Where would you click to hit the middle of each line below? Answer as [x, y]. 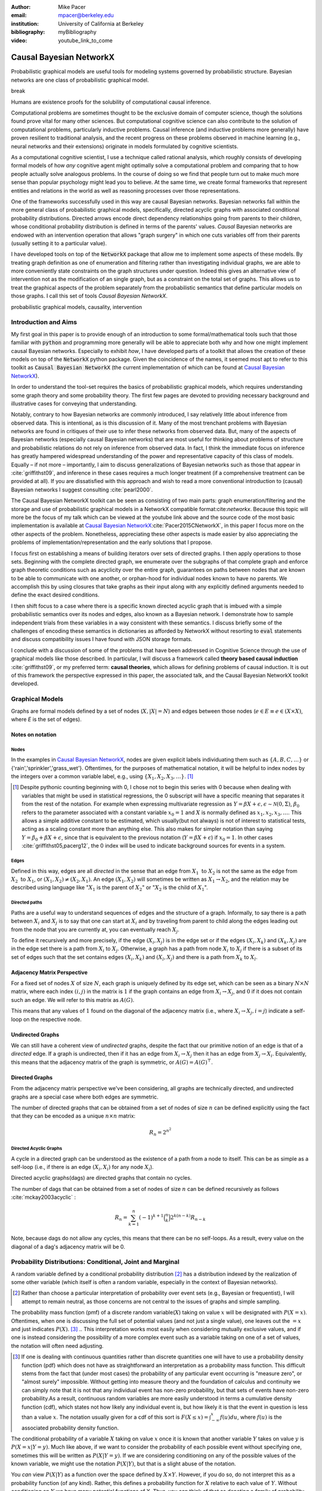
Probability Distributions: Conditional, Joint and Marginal [95, 1262]
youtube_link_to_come [85, 40]
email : [19, 16]
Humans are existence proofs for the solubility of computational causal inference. [111, 102]
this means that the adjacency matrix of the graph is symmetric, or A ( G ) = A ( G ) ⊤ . [112, 1062]
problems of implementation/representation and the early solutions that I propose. [112, 542]
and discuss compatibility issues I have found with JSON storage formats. [102, 639]
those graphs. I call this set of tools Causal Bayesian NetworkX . [89, 296]
